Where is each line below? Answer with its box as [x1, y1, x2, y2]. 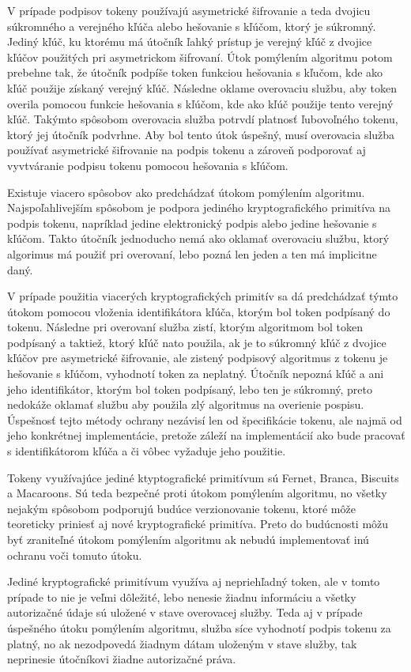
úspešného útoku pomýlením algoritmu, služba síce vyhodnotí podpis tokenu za [7, 619, 391, 636]
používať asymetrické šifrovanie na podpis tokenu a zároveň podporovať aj [7, 142, 366, 158]
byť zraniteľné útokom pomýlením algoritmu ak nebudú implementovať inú [7, 531, 369, 547]
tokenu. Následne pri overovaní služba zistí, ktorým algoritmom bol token [7, 319, 363, 335]
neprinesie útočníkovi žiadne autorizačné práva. [7, 651, 236, 667]
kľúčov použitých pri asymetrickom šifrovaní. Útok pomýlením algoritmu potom [7, 48, 393, 65]
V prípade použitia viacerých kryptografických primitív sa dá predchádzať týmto [7, 288, 398, 304]
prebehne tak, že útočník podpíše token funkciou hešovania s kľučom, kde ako [7, 64, 383, 81]
